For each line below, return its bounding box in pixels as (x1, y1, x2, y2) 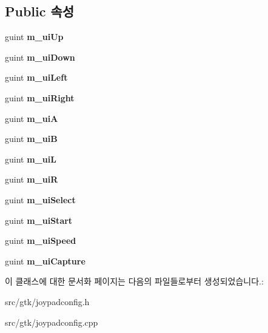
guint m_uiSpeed (5, 234, 76, 247)
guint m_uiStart (5, 214, 73, 226)
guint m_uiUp (5, 30, 64, 43)
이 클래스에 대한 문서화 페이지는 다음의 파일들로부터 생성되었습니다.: (5, 275, 264, 288)
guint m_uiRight (5, 91, 75, 104)
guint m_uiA (5, 112, 58, 124)
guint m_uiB (5, 132, 58, 145)
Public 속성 (5, 2, 75, 21)
